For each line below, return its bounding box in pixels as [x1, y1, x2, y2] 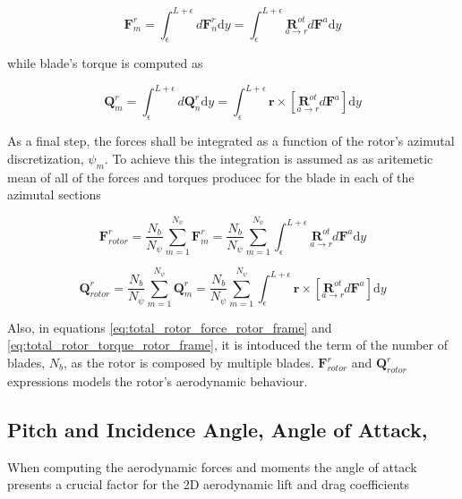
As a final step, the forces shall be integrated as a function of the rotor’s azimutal [7, 131, 455, 150]
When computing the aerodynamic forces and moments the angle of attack [7, 457, 417, 476]
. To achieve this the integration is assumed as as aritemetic [104, 148, 433, 167]
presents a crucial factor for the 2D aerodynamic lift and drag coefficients [7, 475, 410, 494]
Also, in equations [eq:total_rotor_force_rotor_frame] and [7, 317, 332, 336]
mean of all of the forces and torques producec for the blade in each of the [7, 167, 415, 186]
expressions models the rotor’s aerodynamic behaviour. [7, 371, 308, 390]
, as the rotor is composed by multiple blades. [63, 353, 314, 372]
